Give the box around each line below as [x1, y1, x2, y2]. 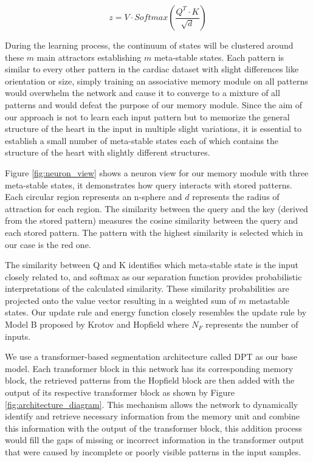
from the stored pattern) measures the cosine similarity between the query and [5, 214, 298, 227]
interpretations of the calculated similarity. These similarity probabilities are [5, 282, 289, 295]
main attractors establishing [36, 50, 142, 63]
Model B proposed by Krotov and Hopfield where [5, 318, 189, 331]
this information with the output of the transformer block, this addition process [5, 421, 302, 434]
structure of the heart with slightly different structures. [5, 146, 210, 159]
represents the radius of [192, 190, 280, 203]
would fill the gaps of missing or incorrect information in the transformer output [5, 433, 304, 446]
